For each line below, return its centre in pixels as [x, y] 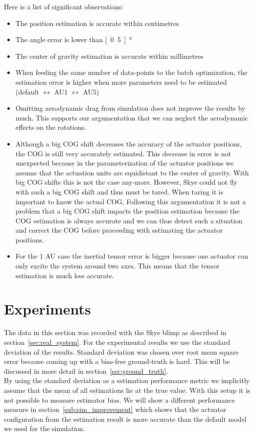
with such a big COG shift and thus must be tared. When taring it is [119, 191]
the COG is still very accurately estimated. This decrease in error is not [123, 153]
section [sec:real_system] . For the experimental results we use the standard [117, 342]
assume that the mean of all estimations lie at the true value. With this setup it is [127, 390]
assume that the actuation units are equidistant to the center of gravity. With [132, 172]
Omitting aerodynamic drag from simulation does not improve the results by [130, 108]
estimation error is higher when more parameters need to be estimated [121, 82]
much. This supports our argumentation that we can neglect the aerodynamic [132, 117]
